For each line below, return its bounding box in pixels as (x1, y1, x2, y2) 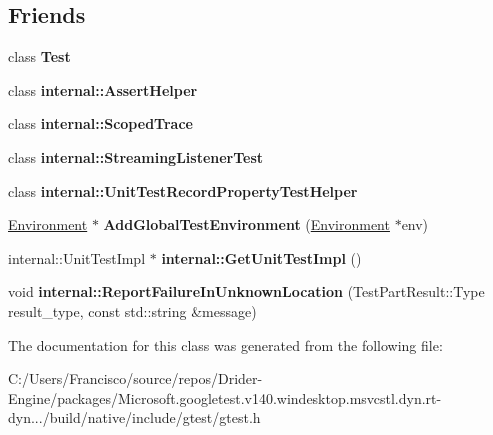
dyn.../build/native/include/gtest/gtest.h (8, 407, 261, 428)
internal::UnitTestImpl (8, 247, 146, 268)
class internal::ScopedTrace (8, 113, 193, 134)
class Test (8, 46, 71, 67)
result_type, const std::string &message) (8, 300, 257, 321)
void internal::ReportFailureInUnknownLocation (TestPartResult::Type (8, 281, 485, 302)
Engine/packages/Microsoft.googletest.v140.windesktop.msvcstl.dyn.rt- (8, 387, 442, 408)
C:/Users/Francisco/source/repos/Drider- (8, 368, 263, 389)
